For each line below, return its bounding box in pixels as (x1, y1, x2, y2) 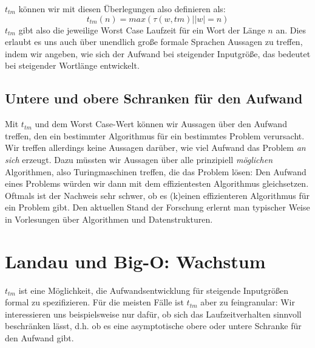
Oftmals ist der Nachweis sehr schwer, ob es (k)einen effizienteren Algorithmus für (5, 189, 310, 201)
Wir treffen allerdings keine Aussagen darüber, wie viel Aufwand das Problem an (5, 141, 306, 154)
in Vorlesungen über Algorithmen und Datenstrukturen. (5, 212, 213, 225)
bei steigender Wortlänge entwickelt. (5, 59, 140, 72)
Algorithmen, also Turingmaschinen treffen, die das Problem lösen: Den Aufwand (5, 165, 307, 178)
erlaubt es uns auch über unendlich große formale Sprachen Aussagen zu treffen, (5, 35, 303, 48)
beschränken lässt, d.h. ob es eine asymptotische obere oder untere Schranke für (5, 319, 302, 332)
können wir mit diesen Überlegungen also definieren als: (18, 2, 226, 15)
